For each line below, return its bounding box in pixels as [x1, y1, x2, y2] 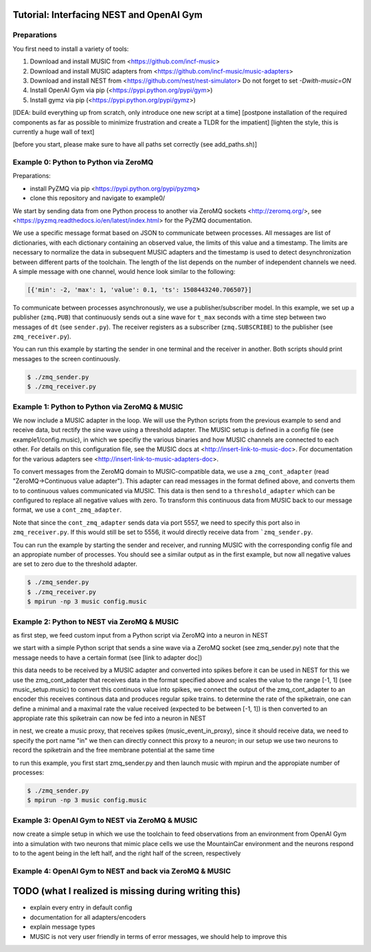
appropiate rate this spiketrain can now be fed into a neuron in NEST [12, 714, 206, 722]
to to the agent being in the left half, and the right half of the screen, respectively [12, 849, 241, 857]
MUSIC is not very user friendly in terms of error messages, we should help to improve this [30, 932, 287, 940]
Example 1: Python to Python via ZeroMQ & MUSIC [12, 402, 183, 411]
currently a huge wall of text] [12, 127, 95, 136]
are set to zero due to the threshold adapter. [12, 560, 137, 568]
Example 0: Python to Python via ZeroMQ [12, 158, 154, 167]
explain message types [30, 922, 95, 931]
